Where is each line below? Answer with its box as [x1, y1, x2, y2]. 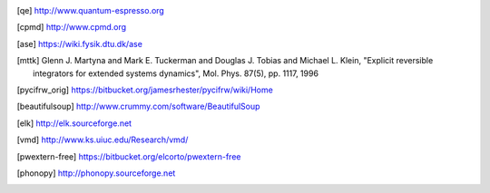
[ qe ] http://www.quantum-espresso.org [16, 5, 165, 15]
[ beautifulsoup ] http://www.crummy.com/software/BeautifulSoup [16, 101, 260, 112]
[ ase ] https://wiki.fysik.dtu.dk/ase [16, 38, 142, 49]
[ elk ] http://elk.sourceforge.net [16, 118, 132, 129]
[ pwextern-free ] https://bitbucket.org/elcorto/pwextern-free [16, 150, 241, 162]
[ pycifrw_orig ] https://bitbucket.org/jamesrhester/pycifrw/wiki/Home [16, 84, 274, 95]
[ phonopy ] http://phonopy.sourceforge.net [16, 168, 176, 179]
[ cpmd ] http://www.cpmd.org [16, 22, 127, 33]
